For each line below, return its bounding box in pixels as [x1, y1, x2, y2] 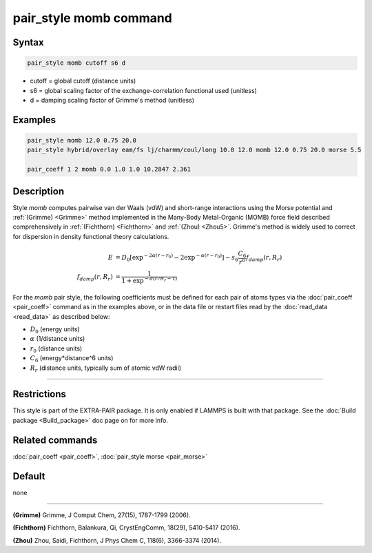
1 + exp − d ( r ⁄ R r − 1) [121, 275, 178, 285]
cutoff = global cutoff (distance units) [30, 76, 136, 85]
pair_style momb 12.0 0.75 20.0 [27, 136, 137, 144]
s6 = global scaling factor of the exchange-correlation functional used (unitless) [30, 86, 258, 94]
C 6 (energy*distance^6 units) [30, 354, 114, 364]
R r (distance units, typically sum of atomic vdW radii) [30, 364, 182, 373]
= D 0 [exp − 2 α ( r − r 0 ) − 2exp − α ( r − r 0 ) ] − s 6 [114, 252, 239, 263]
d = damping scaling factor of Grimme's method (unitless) [30, 96, 195, 104]
